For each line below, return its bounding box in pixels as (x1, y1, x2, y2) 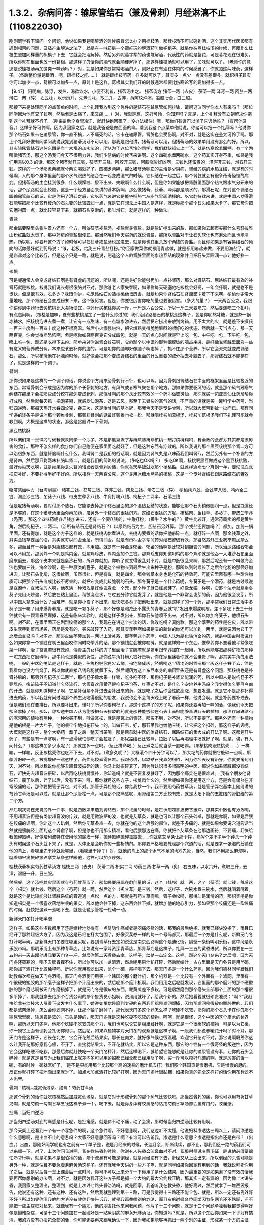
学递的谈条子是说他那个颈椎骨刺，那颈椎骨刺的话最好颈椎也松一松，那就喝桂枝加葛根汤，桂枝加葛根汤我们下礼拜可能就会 (9, 412, 253, 417)
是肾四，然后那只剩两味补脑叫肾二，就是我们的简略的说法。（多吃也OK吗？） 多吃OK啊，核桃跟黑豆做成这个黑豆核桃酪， (9, 457, 252, 463)
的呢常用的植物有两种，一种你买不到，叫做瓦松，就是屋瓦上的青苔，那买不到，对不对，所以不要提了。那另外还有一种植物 (9, 715, 253, 721)
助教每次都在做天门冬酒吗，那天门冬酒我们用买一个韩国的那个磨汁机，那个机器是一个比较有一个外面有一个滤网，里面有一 (9, 973, 253, 979)
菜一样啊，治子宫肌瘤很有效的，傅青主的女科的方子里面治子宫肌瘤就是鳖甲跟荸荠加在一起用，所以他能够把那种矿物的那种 (9, 647, 253, 653)
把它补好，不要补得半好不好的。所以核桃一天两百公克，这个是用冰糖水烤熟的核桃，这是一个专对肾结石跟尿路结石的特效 (9, 471, 249, 477)
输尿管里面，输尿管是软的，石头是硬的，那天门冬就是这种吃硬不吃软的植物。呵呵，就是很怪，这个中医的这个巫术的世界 (9, 1014, 249, 1020)
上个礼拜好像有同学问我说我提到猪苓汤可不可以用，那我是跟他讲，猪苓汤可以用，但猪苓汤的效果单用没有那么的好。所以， (9, 138, 253, 144)
